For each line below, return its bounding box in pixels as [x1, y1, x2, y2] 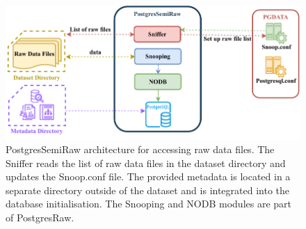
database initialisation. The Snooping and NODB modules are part [6, 196, 292, 211]
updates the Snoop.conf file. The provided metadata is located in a [6, 169, 291, 184]
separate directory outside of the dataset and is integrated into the [6, 182, 290, 197]
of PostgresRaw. [6, 210, 74, 225]
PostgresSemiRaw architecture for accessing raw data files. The [6, 142, 275, 157]
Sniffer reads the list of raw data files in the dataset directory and [6, 155, 286, 170]
